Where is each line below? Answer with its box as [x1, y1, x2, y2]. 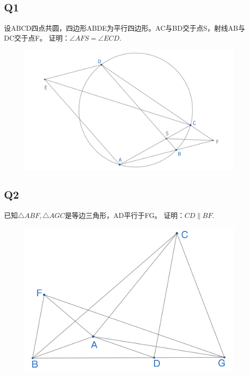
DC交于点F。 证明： [4, 32, 70, 43]
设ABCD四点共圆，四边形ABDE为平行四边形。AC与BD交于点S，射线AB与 [4, 23, 245, 33]
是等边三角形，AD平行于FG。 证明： [65, 210, 185, 220]
